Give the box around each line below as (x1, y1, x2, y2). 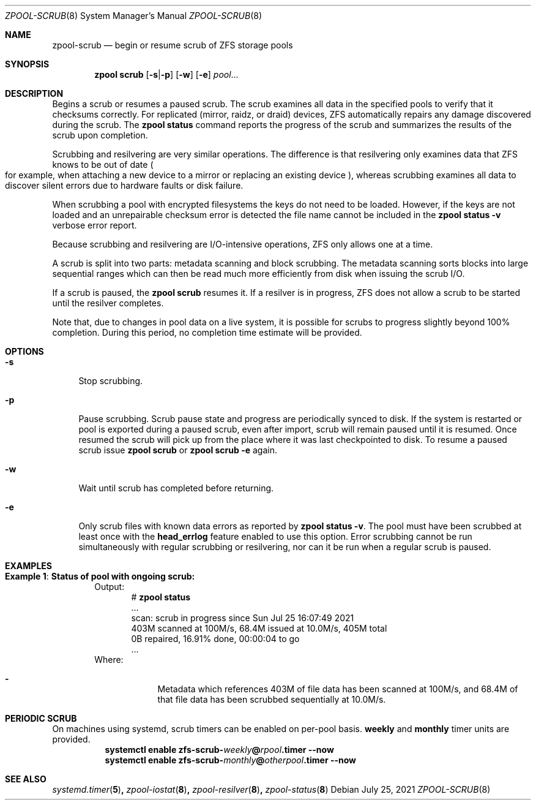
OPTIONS (5, 346, 44, 357)
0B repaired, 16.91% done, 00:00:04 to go (131, 633, 300, 644)
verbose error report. (52, 220, 137, 230)
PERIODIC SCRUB (5, 713, 77, 724)
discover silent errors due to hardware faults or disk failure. (5, 180, 244, 191)
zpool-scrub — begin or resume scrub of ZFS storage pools (52, 40, 293, 50)
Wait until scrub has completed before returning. (78, 483, 274, 493)
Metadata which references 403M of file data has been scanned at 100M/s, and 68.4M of (157, 684, 518, 694)
